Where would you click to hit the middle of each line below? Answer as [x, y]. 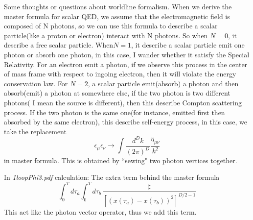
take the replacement [35, 131]
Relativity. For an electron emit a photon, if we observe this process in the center [126, 64]
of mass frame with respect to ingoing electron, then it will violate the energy [120, 74]
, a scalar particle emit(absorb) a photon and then [163, 83]
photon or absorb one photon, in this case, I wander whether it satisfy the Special [127, 54]
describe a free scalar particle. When [59, 45]
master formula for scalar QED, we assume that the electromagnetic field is [117, 16]
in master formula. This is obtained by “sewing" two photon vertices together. [121, 160]
